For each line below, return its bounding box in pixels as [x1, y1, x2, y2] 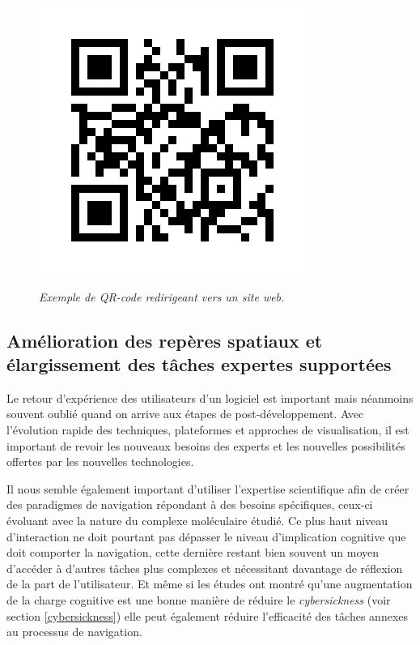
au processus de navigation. [6, 623, 142, 640]
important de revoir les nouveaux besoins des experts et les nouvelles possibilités [6, 437, 405, 454]
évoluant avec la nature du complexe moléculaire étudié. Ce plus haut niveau [6, 511, 388, 528]
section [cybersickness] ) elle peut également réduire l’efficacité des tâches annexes [6, 607, 409, 624]
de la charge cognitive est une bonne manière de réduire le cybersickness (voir [6, 591, 391, 608]
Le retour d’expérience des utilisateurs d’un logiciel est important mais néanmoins [6, 389, 414, 406]
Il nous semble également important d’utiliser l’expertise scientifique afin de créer [6, 480, 409, 497]
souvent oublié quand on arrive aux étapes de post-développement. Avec [6, 405, 364, 422]
